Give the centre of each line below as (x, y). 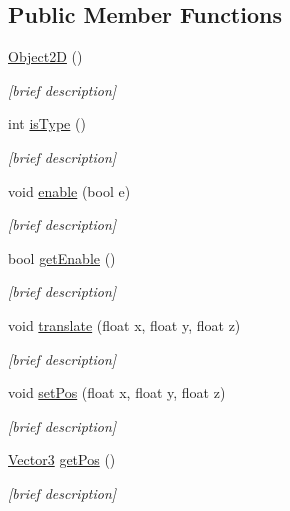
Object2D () (45, 56)
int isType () (47, 123)
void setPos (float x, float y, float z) (117, 392)
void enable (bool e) (69, 190)
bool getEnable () (62, 257)
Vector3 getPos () (62, 459)
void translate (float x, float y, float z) (124, 324)
